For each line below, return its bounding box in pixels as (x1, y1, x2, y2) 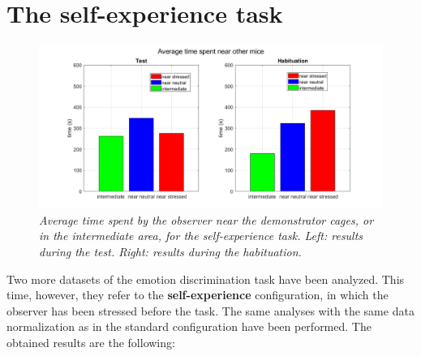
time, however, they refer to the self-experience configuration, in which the (6, 286, 389, 303)
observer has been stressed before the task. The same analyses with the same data (6, 302, 415, 319)
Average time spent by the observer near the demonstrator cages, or (39, 211, 374, 228)
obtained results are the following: (6, 333, 175, 350)
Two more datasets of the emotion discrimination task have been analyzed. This (6, 270, 405, 287)
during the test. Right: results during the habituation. (39, 242, 302, 259)
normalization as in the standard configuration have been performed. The (6, 318, 372, 335)
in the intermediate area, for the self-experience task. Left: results (39, 227, 363, 244)
